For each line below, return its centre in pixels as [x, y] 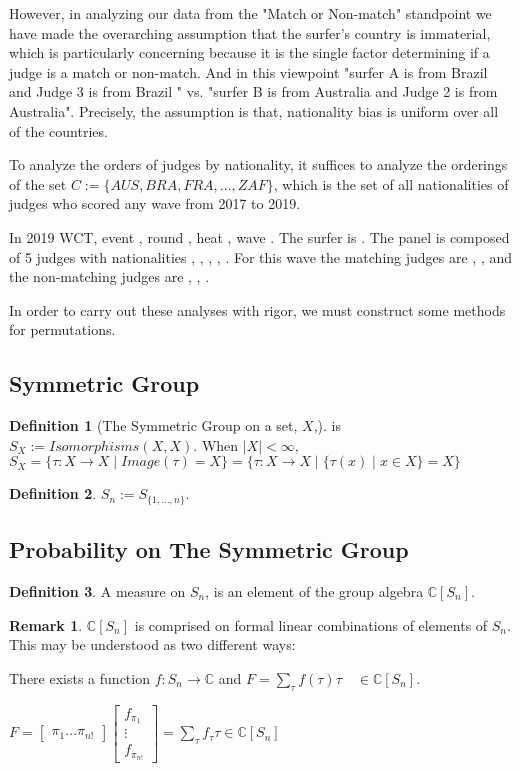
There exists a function [79, 677]
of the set [38, 183]
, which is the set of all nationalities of [391, 183]
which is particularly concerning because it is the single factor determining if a [249, 52]
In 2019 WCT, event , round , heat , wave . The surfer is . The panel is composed [259, 236]
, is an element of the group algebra [314, 590]
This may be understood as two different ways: [152, 644]
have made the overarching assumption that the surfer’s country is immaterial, [250, 32]
